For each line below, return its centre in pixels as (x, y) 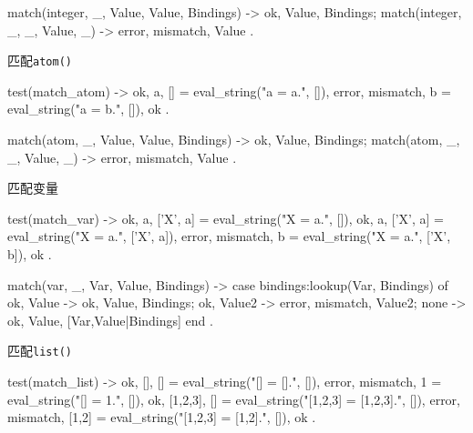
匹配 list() (40, 351)
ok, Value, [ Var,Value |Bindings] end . (110, 320)
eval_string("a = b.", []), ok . (88, 109)
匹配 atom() (40, 60)
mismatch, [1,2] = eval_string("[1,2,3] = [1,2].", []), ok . (162, 417)
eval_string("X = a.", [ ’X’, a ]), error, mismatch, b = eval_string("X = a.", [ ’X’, (229, 236)
